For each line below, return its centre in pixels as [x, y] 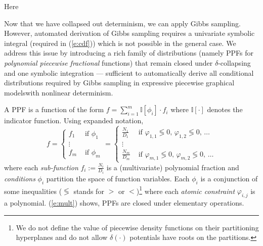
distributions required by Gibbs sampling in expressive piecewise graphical [119, 83]
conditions [20, 179]
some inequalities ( [33, 191]
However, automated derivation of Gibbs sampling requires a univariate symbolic [129, 33]
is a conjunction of [229, 179]
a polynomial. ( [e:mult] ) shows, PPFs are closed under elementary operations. [124, 203]
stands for [89, 191]
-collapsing [234, 62]
